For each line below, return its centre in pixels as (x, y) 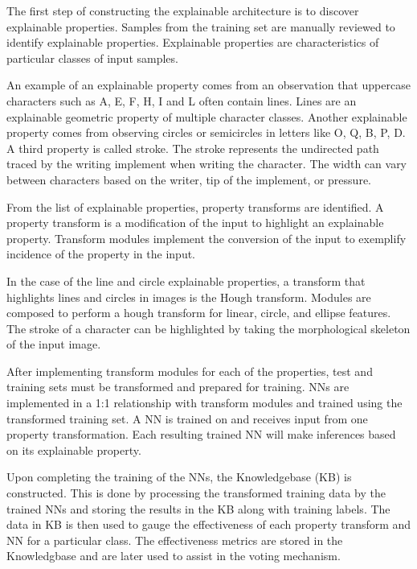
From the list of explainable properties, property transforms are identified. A (195, 206)
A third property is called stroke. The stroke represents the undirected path (193, 148)
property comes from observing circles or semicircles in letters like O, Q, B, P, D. (206, 132)
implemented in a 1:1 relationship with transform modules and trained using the (204, 403)
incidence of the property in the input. (101, 254)
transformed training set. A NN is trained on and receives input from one (187, 418)
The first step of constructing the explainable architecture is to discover (183, 10)
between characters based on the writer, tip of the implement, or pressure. (189, 179)
